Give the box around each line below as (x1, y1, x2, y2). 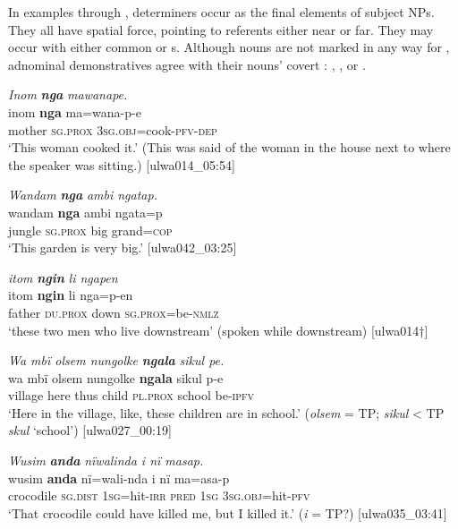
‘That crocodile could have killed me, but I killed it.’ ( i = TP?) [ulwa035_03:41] (8, 503, 447, 522)
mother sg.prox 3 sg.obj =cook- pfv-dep (8, 120, 217, 139)
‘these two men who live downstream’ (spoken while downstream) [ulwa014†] (8, 320, 428, 339)
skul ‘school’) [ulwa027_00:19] (8, 421, 172, 439)
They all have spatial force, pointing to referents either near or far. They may (8, 20, 434, 38)
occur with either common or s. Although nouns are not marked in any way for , (8, 38, 450, 56)
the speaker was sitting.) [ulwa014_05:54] (8, 155, 235, 174)
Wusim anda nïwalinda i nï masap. (8, 451, 204, 470)
